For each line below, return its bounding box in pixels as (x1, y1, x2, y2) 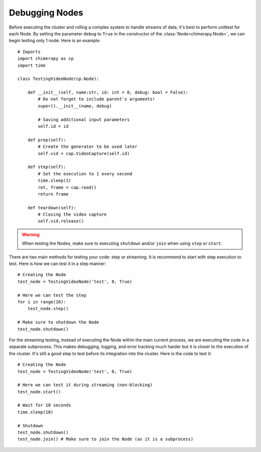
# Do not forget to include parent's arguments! (38, 96, 156, 102)
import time (17, 62, 46, 68)
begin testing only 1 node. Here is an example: (9, 38, 101, 44)
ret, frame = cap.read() (38, 185, 97, 190)
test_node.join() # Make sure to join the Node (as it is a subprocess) (17, 436, 193, 442)
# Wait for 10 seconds (17, 403, 72, 408)
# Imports (17, 49, 41, 54)
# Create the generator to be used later (38, 144, 138, 150)
